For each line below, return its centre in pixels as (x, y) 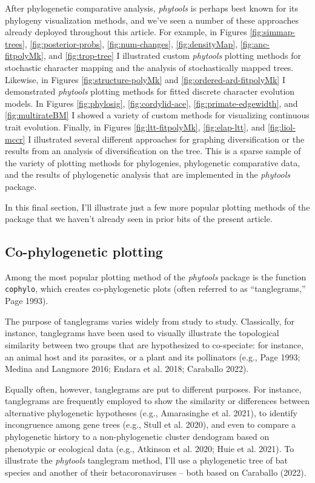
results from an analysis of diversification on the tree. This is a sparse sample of (153, 151)
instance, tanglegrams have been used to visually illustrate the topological (142, 333)
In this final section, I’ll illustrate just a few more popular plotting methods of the (157, 207)
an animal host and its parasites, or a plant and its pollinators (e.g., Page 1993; (153, 356)
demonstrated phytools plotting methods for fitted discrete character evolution (150, 91)
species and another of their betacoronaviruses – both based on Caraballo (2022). (156, 472)
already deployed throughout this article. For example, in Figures (126, 32)
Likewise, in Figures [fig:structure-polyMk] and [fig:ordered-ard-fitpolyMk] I (145, 79)
